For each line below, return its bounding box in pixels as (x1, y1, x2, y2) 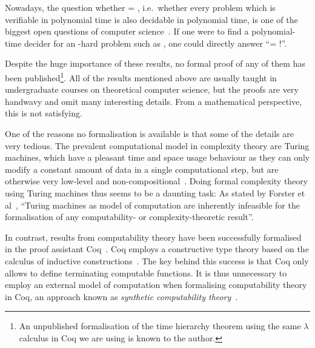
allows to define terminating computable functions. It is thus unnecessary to (5, 266, 287, 279)
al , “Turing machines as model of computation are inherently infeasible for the (5, 198, 300, 211)
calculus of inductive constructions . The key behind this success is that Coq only (5, 254, 309, 267)
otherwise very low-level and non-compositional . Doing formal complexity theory (5, 175, 308, 187)
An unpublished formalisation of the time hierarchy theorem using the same (19, 320, 301, 332)
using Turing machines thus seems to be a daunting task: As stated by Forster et (5, 186, 305, 199)
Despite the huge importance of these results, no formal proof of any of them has (5, 57, 305, 70)
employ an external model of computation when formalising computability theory (5, 278, 307, 291)
